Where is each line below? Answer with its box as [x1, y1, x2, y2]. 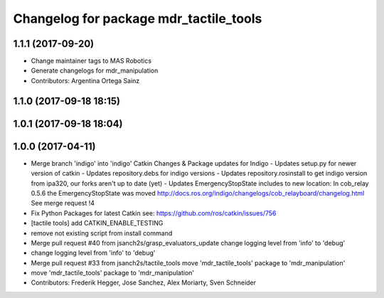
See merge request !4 [31, 199, 95, 208]
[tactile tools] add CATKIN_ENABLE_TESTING [31, 219, 164, 228]
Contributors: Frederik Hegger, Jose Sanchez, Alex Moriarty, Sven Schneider [31, 278, 256, 287]
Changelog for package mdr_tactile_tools [13, 11, 262, 26]
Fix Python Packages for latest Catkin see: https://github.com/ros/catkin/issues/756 [31, 208, 277, 217]
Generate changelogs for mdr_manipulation [31, 66, 159, 75]
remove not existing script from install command [31, 228, 173, 238]
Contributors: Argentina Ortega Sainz [31, 76, 140, 85]
